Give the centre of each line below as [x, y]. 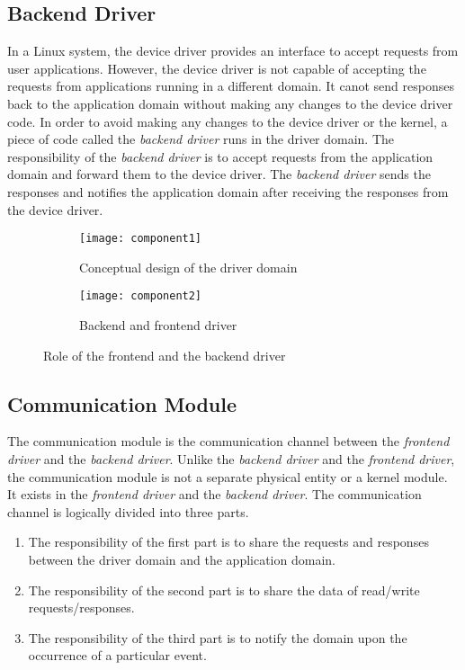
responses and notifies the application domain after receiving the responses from [228, 191]
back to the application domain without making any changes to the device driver [230, 103]
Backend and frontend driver [158, 325]
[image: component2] [141, 296]
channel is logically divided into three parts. [128, 511]
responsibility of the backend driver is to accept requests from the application [220, 156]
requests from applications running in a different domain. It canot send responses [231, 86]
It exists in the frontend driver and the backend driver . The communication [215, 494]
